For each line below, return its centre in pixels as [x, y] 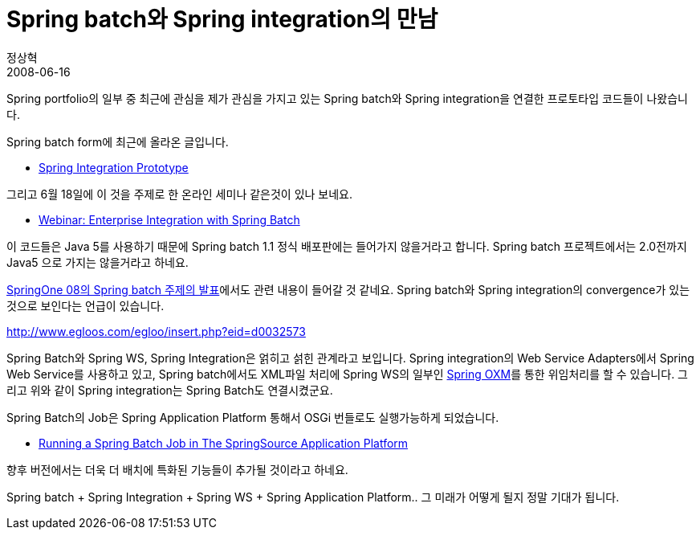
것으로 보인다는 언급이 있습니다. [85, 305]
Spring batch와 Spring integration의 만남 [222, 19]
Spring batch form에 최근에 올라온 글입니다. [118, 141]
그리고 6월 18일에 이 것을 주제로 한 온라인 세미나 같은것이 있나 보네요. [180, 194]
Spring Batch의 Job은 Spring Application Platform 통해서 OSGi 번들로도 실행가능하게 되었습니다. [253, 417]
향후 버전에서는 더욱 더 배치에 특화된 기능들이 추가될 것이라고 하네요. [177, 469]
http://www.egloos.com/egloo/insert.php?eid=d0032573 [156, 331]
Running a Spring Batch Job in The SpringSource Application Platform [224, 443]
